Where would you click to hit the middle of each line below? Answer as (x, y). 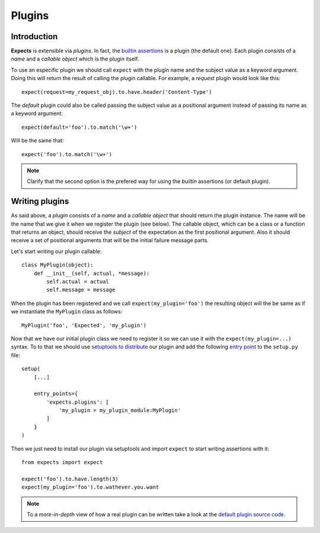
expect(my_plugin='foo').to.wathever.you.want (90, 487)
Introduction (34, 37)
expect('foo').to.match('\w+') (67, 154)
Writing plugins (40, 202)
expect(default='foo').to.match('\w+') (79, 127)
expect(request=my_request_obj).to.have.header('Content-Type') (117, 92)
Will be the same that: (38, 141)
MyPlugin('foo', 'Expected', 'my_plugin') (84, 325)
